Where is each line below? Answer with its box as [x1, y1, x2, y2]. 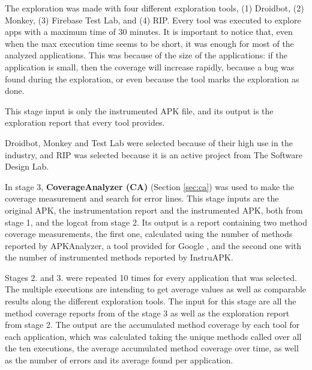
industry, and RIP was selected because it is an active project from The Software [5, 148, 302, 161]
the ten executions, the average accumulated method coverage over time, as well [5, 342, 299, 354]
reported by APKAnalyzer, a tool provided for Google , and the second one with [5, 239, 302, 251]
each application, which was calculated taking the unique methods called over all [5, 330, 302, 342]
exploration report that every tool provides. [5, 116, 165, 129]
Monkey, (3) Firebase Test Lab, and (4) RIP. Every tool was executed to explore [5, 13, 301, 26]
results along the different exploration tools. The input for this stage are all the [5, 295, 296, 307]
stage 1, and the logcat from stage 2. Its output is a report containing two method [5, 215, 308, 228]
